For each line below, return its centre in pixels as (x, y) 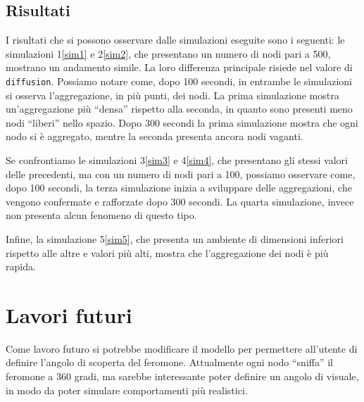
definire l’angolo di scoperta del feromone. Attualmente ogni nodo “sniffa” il (170, 362)
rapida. (21, 266)
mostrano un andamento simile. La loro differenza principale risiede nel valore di (179, 67)
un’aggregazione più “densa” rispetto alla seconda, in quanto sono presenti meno (179, 109)
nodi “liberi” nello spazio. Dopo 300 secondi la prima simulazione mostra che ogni (182, 122)
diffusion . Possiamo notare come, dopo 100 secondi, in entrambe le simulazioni (179, 81)
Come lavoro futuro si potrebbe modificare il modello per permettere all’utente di (182, 348)
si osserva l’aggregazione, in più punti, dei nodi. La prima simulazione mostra (172, 95)
